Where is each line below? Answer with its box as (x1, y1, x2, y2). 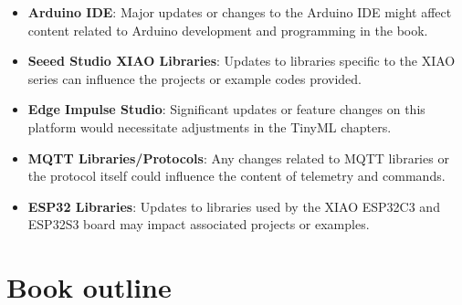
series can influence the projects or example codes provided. (27, 68, 362, 88)
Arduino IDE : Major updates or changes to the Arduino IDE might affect (27, 3, 452, 21)
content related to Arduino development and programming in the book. (27, 20, 428, 39)
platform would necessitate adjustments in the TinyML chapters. (27, 117, 392, 136)
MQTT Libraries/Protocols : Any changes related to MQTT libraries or (27, 148, 449, 167)
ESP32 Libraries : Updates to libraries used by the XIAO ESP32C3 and (27, 196, 440, 216)
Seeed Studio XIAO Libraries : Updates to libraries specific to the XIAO (27, 51, 456, 70)
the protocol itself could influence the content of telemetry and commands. (27, 166, 446, 185)
